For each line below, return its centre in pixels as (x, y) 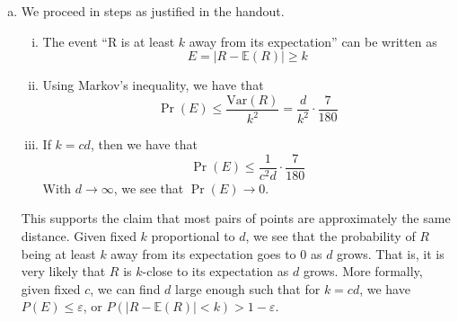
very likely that (63, 271)
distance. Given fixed (79, 236)
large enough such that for (248, 288)
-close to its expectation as (216, 271)
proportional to (193, 236)
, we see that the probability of (330, 236)
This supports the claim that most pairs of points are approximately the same (236, 218)
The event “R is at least (109, 41)
